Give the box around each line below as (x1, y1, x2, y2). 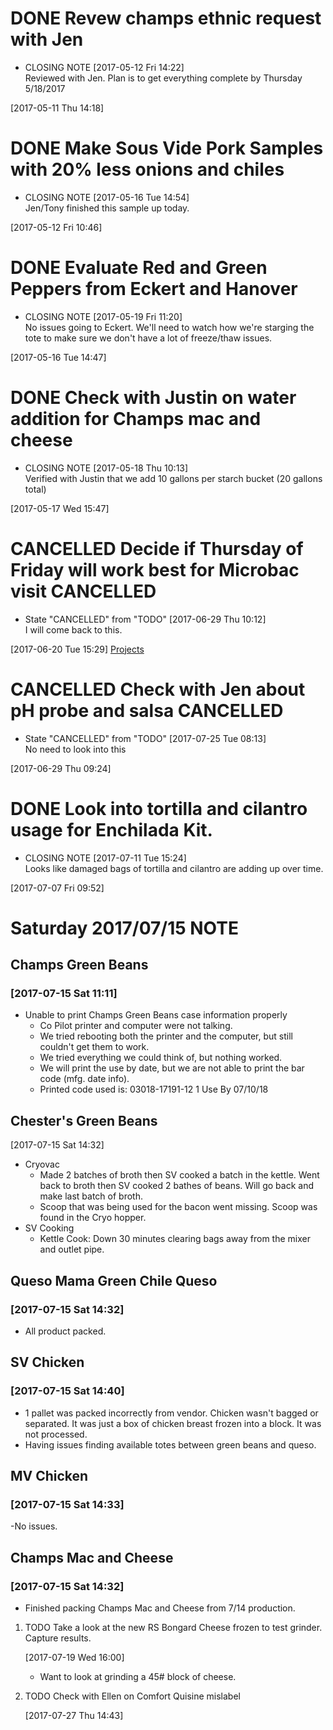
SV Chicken (10, 1354, 85, 1371)
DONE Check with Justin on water (10, 387, 297, 409)
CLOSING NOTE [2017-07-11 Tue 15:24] (24, 852, 187, 864)
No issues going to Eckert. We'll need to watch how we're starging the (24, 321, 315, 333)
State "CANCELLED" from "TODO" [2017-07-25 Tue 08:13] (24, 732, 267, 744)
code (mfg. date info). (39, 1073, 130, 1085)
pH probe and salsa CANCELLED (10, 699, 284, 722)
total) (24, 483, 47, 495)
